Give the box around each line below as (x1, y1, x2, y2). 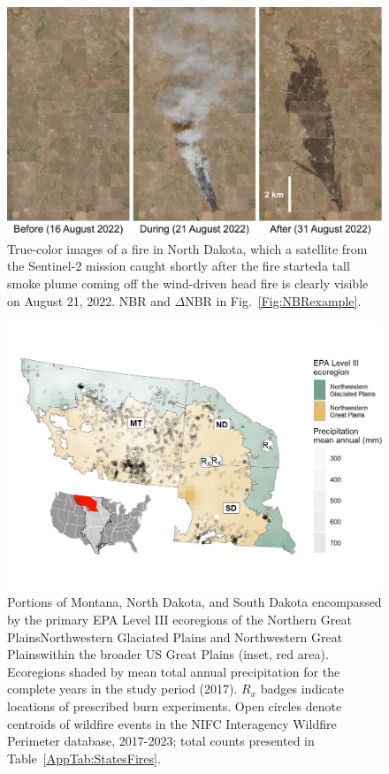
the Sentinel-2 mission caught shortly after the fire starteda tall (7, 257, 350, 275)
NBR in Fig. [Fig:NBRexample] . (185, 291, 362, 310)
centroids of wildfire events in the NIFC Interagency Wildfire (7, 714, 337, 732)
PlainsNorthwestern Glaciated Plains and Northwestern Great (7, 627, 343, 646)
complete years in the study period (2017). (7, 679, 238, 698)
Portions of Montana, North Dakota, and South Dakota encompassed (7, 593, 382, 611)
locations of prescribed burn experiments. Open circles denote (7, 697, 342, 715)
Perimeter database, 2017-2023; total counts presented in (7, 732, 315, 750)
